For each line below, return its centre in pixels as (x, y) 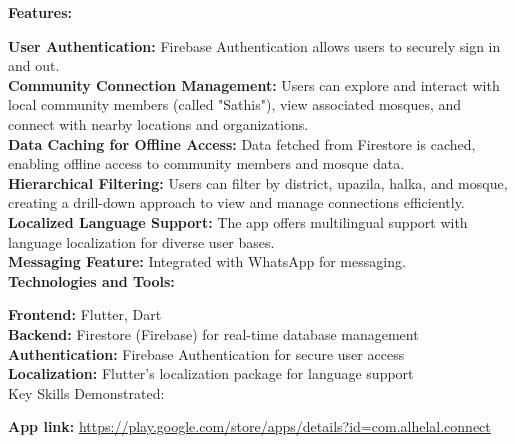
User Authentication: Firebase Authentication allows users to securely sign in (254, 45)
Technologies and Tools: (91, 280)
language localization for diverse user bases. (141, 241)
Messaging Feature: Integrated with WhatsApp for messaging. (207, 261)
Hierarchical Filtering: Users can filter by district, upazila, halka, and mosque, (258, 182)
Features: (40, 12)
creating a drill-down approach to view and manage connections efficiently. (236, 202)
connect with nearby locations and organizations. (158, 123)
